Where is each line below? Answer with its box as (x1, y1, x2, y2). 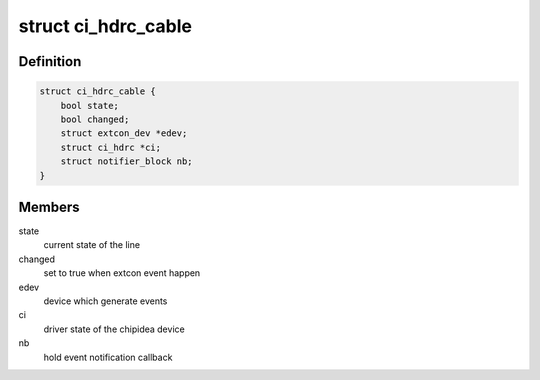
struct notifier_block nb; (60, 156, 194, 167)
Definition (18, 53, 82, 70)
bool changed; (60, 113, 130, 125)
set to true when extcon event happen (43, 267, 201, 279)
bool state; (60, 100, 120, 111)
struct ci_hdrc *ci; (60, 141, 162, 153)
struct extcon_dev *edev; (60, 128, 188, 139)
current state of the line (43, 239, 140, 251)
